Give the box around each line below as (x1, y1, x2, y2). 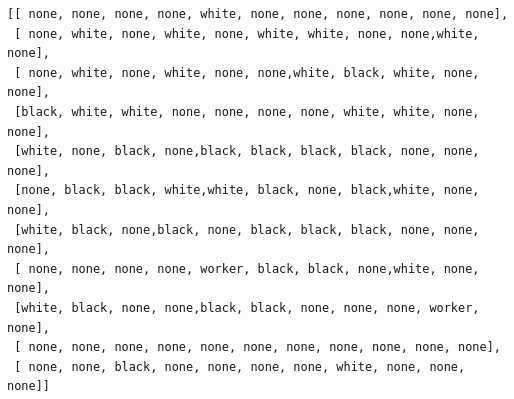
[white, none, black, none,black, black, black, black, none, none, (14, 144, 480, 159)
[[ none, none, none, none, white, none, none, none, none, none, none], (7, 7, 509, 21)
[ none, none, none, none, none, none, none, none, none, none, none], (14, 340, 501, 355)
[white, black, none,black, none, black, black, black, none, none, (14, 222, 480, 237)
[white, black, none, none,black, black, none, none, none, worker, (14, 300, 480, 315)
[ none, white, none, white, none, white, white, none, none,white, (14, 26, 480, 41)
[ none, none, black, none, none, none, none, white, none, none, (14, 359, 466, 374)
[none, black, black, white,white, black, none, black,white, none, (14, 183, 480, 198)
